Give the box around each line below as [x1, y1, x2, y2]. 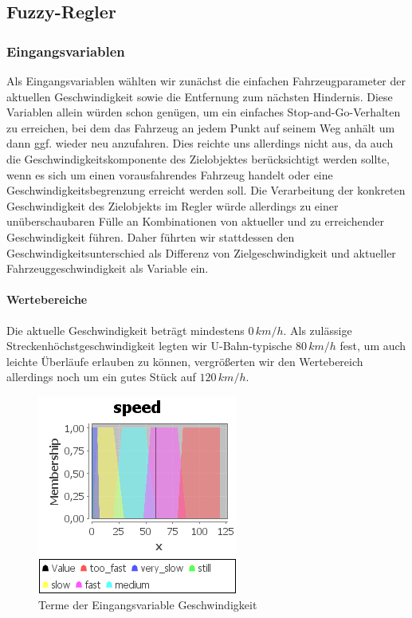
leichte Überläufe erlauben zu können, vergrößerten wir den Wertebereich [6, 352, 363, 369]
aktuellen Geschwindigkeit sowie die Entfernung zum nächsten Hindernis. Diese [6, 88, 393, 104]
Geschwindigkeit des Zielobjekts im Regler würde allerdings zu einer [6, 197, 339, 214]
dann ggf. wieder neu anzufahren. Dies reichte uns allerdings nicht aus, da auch [6, 135, 394, 152]
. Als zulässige [283, 321, 352, 338]
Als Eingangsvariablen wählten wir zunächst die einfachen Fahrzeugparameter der [6, 73, 406, 89]
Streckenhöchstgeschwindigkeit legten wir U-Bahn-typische [6, 337, 292, 354]
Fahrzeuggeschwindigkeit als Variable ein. [6, 260, 209, 277]
